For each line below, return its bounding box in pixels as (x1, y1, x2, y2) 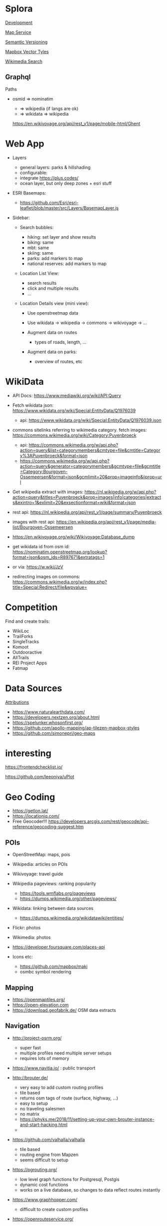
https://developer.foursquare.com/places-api (12, 944, 105, 950)
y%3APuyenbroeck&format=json (19, 452, 88, 458)
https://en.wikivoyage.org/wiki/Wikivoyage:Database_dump (12, 534, 135, 540)
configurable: (19, 170, 47, 176)
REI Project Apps (12, 660, 47, 666)
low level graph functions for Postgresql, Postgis (19, 1176, 120, 1182)
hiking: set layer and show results (27, 234, 96, 240)
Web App (5, 138, 44, 149)
